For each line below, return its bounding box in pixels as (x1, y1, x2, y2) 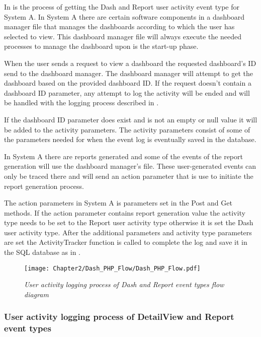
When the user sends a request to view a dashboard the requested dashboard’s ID (4, 57, 256, 68)
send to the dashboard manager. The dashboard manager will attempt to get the (4, 68, 253, 78)
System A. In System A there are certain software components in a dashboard (4, 11, 245, 22)
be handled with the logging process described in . (4, 97, 159, 108)
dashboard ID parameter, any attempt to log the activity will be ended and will (4, 87, 250, 98)
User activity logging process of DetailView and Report (4, 310, 234, 323)
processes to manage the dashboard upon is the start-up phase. (4, 41, 199, 51)
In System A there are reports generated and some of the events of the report (4, 151, 243, 161)
